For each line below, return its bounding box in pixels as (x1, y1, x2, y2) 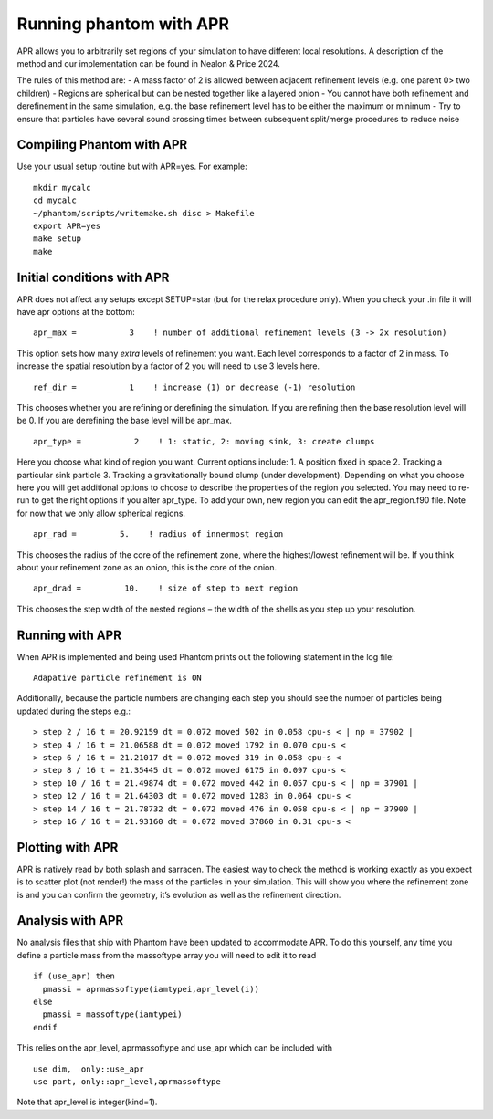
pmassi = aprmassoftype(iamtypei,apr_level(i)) (42, 984, 260, 994)
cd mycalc (33, 195, 77, 205)
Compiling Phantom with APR (16, 137, 188, 152)
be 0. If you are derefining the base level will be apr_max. (16, 415, 233, 426)
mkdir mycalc (33, 183, 91, 193)
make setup (33, 234, 82, 244)
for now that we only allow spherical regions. (16, 507, 186, 518)
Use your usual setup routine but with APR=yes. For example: (16, 161, 248, 173)
